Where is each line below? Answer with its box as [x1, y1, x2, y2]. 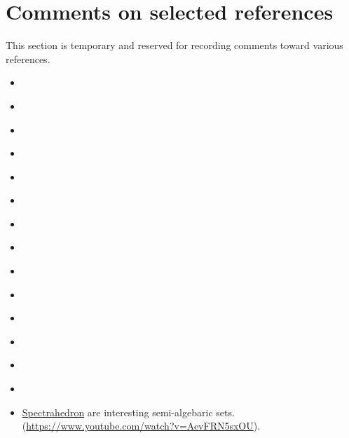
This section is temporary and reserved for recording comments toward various [6, 38, 343, 53]
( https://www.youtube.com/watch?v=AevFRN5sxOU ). [22, 418, 261, 433]
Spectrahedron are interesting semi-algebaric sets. [22, 404, 235, 419]
